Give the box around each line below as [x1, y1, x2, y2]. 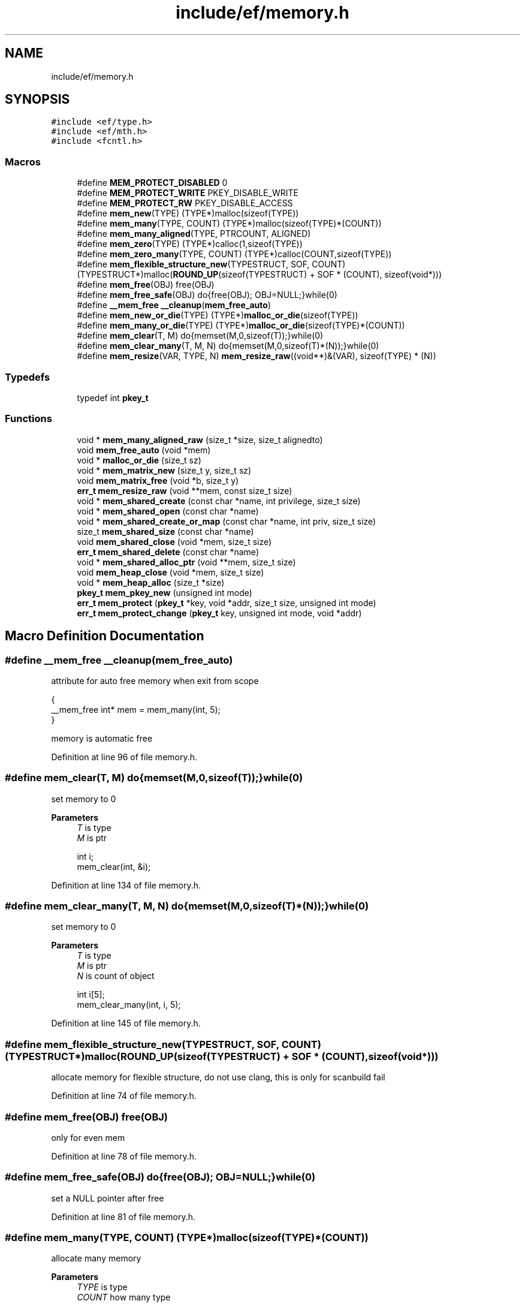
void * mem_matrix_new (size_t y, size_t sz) [77, 465, 252, 475]
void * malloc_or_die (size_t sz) [77, 454, 201, 465]
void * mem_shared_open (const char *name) [77, 505, 259, 516]
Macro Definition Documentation [5, 628, 204, 644]
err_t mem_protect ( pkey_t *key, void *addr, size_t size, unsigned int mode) [77, 597, 376, 608]
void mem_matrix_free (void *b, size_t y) [77, 475, 239, 486]
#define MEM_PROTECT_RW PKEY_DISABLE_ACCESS [77, 198, 293, 209]
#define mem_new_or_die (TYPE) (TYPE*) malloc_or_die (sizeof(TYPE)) [77, 310, 358, 321]
